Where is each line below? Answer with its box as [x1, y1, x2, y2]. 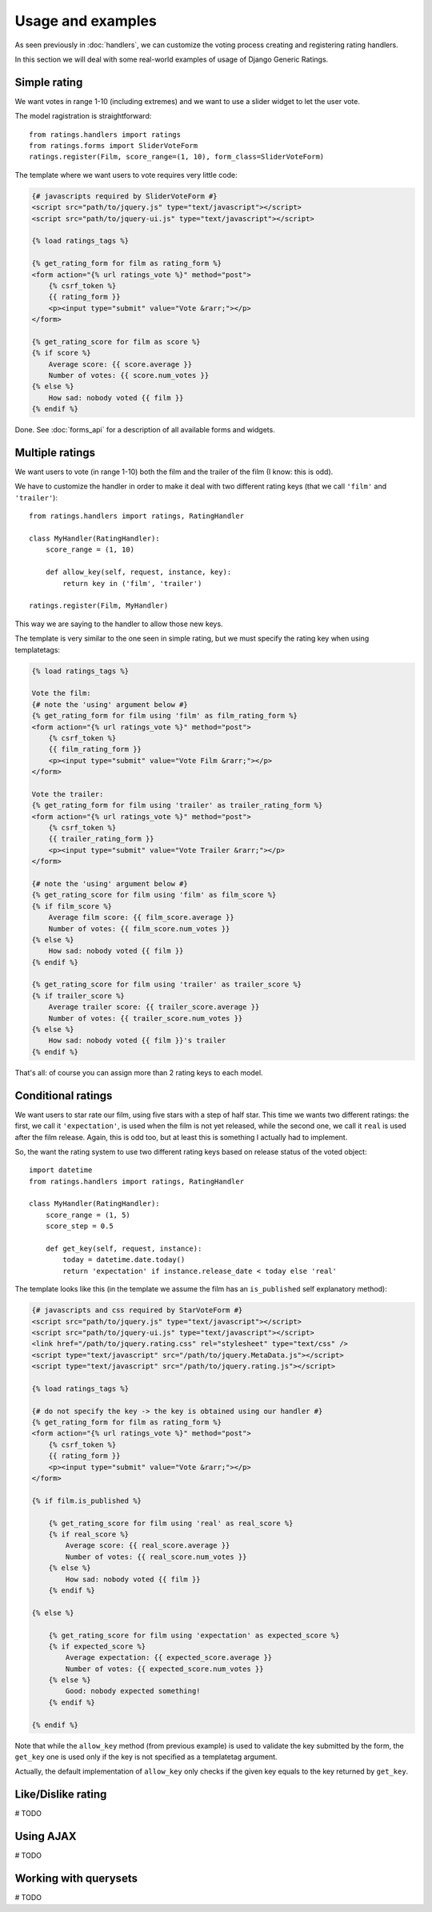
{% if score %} [31, 348, 91, 358]
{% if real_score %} [48, 1529, 130, 1539]
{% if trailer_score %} [31, 991, 126, 1000]
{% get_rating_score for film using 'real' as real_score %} [48, 1518, 294, 1528]
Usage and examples [14, 12, 158, 30]
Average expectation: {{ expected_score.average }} [65, 1653, 273, 1662]
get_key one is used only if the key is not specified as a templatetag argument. [14, 1752, 278, 1761]
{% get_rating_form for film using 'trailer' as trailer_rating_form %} [31, 801, 323, 810]
